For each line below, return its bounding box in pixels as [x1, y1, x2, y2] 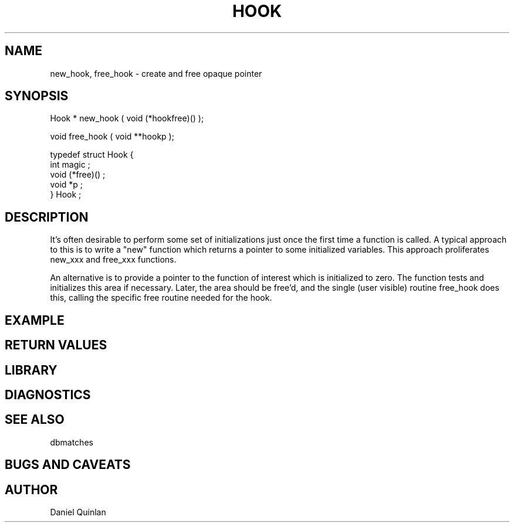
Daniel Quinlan [50, 507, 106, 518]
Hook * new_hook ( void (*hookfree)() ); [50, 113, 204, 124]
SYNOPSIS [5, 89, 69, 104]
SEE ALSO [5, 412, 65, 427]
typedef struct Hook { [50, 149, 134, 160]
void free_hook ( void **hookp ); [50, 131, 174, 142]
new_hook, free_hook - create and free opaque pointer [50, 68, 262, 79]
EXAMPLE [5, 312, 65, 328]
